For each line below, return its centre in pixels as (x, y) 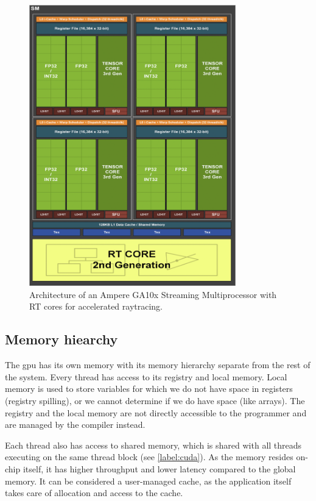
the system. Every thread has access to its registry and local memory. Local (146, 376)
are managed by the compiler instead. (75, 425)
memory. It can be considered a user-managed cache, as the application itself (148, 481)
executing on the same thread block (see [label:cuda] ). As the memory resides (149, 457)
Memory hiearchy (61, 339)
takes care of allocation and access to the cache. (94, 493)
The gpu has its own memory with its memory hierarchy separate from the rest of (158, 365)
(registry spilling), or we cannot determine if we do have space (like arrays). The (155, 401)
